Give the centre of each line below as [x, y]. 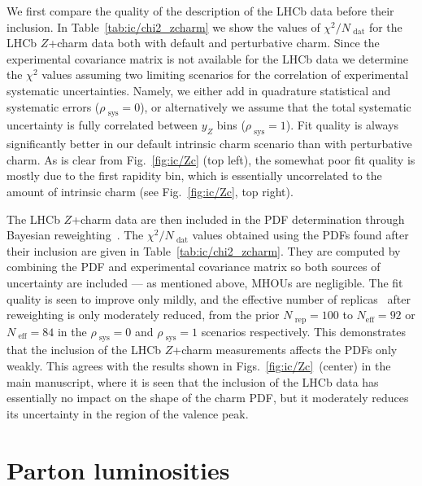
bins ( [231, 125]
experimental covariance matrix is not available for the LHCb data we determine [207, 58]
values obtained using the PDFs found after [300, 235]
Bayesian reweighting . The [75, 235]
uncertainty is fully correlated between [102, 125]
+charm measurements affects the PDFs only [285, 350]
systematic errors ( [53, 106]
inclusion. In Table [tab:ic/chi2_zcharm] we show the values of [163, 26]
